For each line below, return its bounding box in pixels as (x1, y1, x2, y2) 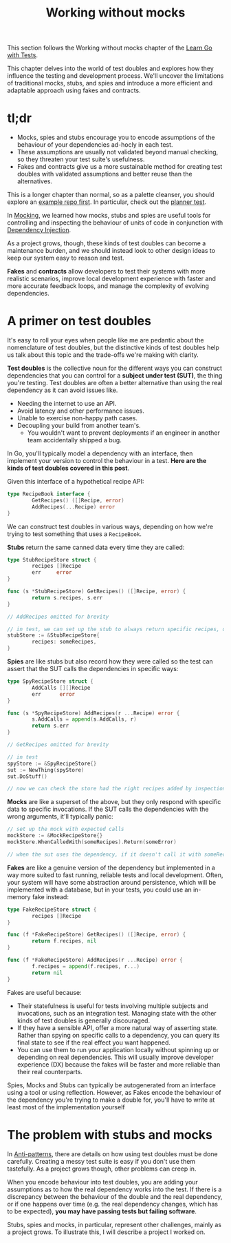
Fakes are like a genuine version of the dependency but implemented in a (7, 863, 215, 872)
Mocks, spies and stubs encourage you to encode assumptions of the (16, 133, 215, 142)
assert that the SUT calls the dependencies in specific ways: (7, 665, 179, 673)
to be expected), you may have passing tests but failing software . (7, 1207, 197, 1215)
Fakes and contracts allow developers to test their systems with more (7, 267, 206, 276)
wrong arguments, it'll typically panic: (7, 812, 113, 821)
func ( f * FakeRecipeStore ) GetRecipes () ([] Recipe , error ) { (7, 932, 186, 938)
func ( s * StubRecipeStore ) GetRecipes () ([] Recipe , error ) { (7, 588, 186, 595)
